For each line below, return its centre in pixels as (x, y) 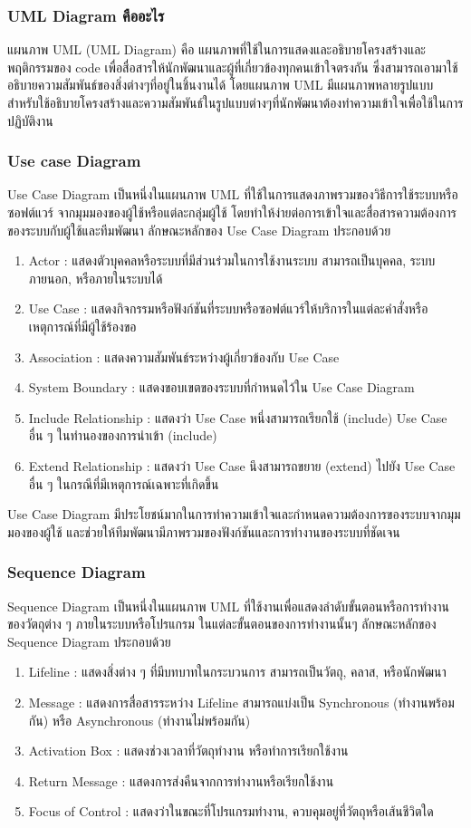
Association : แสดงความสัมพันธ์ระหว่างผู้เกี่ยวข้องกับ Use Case (184, 356)
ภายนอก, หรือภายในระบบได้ (96, 278)
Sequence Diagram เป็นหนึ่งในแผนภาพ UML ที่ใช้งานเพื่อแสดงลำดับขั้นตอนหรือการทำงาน (228, 606)
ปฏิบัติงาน (30, 120)
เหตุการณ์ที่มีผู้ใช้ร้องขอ (82, 326)
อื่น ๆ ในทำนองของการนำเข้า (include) (123, 435)
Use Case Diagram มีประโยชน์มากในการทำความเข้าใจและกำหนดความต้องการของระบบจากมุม (234, 514)
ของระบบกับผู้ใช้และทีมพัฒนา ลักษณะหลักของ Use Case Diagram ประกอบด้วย (199, 230)
